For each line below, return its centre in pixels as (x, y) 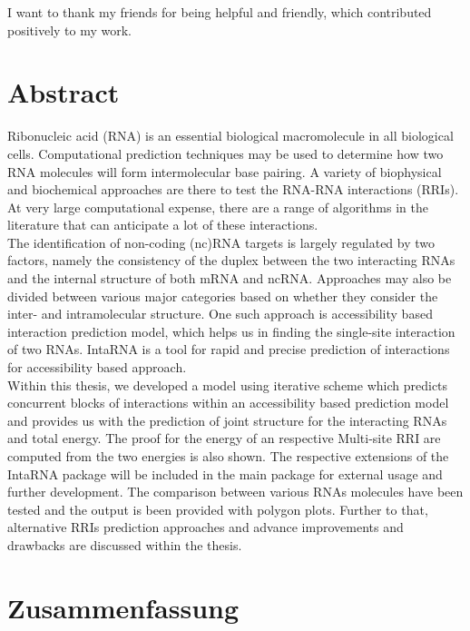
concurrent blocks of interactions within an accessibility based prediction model (228, 403)
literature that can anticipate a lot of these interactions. (163, 225)
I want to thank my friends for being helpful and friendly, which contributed (220, 12)
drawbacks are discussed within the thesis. (125, 544)
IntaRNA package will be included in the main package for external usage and (225, 473)
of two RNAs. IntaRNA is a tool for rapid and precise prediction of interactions (229, 349)
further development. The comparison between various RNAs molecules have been (235, 492)
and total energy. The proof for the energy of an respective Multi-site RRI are (224, 438)
